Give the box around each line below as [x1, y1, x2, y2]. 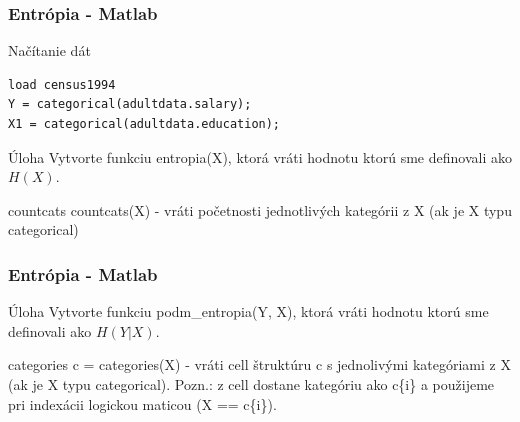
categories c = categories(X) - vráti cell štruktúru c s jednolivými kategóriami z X [8, 354, 511, 375]
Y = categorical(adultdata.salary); [8, 97, 252, 112]
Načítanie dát [8, 40, 91, 61]
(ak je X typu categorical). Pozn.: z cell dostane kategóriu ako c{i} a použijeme [8, 373, 495, 394]
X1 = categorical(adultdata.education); [8, 117, 281, 131]
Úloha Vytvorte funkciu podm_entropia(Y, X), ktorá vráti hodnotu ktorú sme [8, 301, 489, 322]
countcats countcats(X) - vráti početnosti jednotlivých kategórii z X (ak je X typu [8, 199, 512, 220]
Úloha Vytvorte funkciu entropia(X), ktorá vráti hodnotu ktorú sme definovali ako [8, 146, 512, 167]
